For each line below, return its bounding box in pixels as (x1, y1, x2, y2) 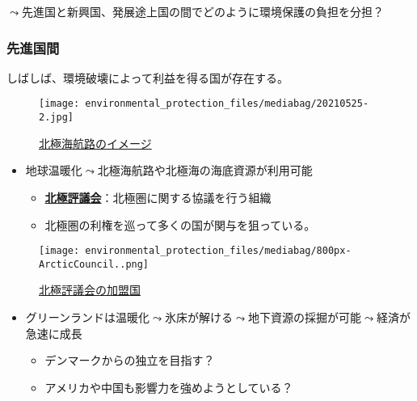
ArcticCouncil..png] (39, 258, 150, 270)
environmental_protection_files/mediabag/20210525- (85, 98, 369, 110)
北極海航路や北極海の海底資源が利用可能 (97, 162, 313, 179)
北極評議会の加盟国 (39, 281, 141, 298)
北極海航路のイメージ (39, 134, 152, 151)
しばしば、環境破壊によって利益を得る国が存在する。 (6, 69, 289, 86)
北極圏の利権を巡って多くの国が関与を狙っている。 (44, 216, 316, 233)
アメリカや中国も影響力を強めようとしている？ (44, 378, 293, 395)
